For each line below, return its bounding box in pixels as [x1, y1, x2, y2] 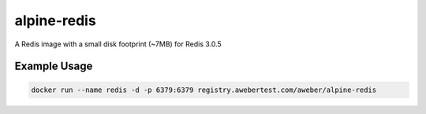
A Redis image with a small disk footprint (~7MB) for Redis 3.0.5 [14, 39, 222, 49]
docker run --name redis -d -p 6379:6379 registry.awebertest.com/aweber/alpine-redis [31, 85, 377, 94]
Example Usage [14, 60, 93, 73]
